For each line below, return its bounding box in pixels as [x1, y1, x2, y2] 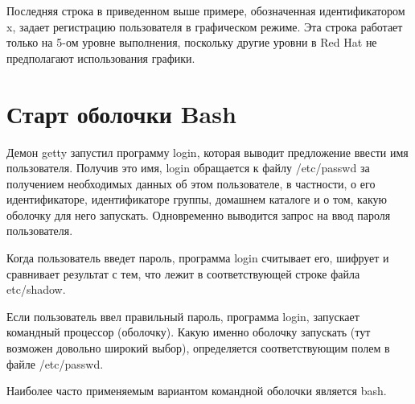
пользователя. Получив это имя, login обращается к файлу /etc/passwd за [6, 159, 370, 176]
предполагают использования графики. [6, 49, 195, 66]
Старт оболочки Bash [6, 97, 236, 130]
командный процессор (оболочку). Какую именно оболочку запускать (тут [6, 324, 371, 340]
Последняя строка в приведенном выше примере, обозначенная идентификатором [6, 2, 405, 19]
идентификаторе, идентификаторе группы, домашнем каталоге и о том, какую [6, 191, 387, 208]
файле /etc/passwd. [6, 355, 104, 372]
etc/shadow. [6, 281, 66, 298]
